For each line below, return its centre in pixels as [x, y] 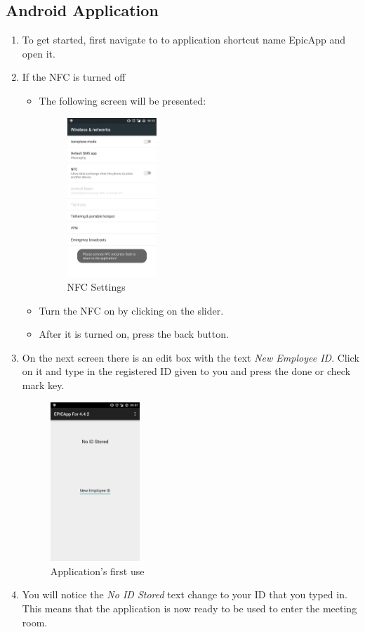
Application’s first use [97, 571]
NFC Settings [96, 286]
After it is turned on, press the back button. [134, 334]
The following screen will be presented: [122, 100]
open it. [39, 53]
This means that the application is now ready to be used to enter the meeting [190, 608]
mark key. [43, 384]
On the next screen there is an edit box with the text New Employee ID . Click [191, 357]
